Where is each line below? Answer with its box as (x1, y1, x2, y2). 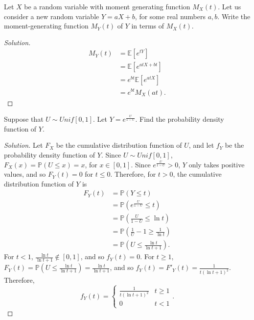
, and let (188, 140, 214, 150)
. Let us (218, 1, 241, 11)
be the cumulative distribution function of (56, 140, 182, 150)
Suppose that (4, 114, 44, 124)
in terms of (131, 21, 164, 31)
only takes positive (188, 159, 245, 169)
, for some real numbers (135, 11, 206, 21)
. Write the (217, 11, 251, 21)
